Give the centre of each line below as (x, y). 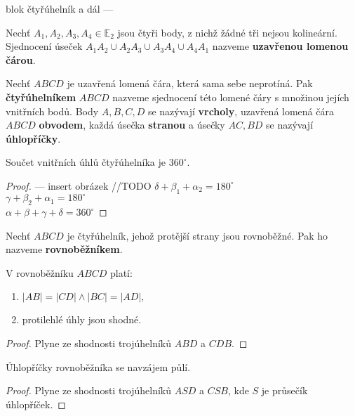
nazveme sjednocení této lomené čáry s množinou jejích (231, 97)
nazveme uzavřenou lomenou (280, 46)
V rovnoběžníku (40, 272)
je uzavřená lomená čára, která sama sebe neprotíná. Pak (190, 83)
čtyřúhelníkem (41, 97)
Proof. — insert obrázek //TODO (79, 185)
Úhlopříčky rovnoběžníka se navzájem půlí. (98, 366)
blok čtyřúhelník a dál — (60, 8)
